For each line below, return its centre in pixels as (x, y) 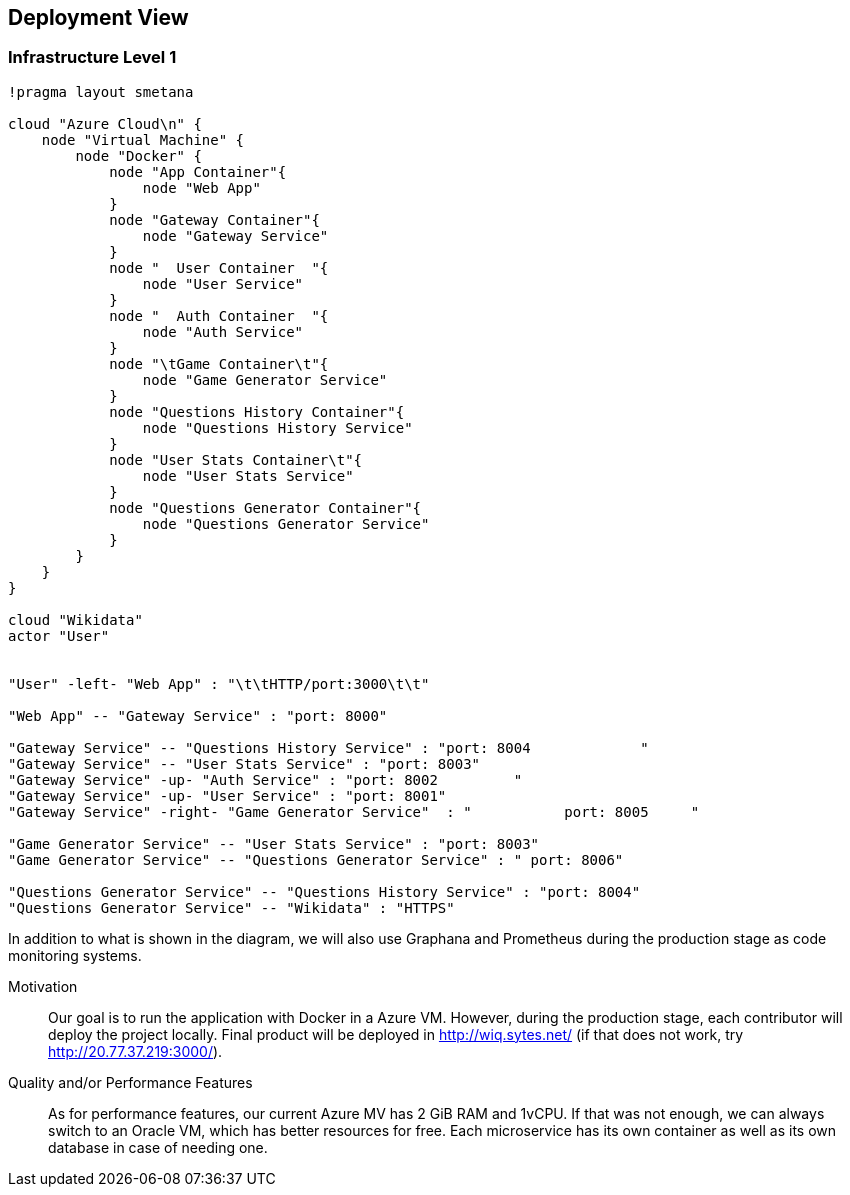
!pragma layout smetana (101, 91)
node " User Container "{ (219, 267)
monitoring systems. (75, 955)
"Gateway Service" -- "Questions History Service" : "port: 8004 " (328, 747)
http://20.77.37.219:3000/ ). (135, 1051)
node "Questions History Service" (277, 427)
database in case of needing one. (158, 1147)
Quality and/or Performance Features (130, 1082)
